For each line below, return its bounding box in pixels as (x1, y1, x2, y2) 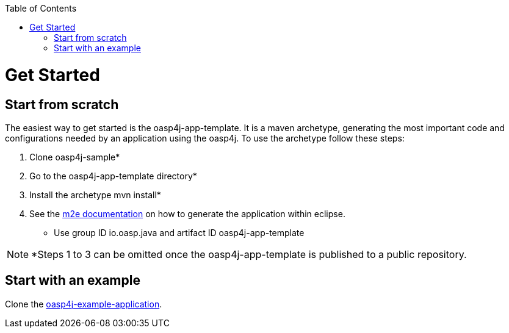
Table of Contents (5, 3, 77, 13)
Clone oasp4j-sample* (29, 151, 120, 162)
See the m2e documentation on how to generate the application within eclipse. (29, 208, 345, 219)
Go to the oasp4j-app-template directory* (29, 170, 197, 181)
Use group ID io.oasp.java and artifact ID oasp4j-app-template (54, 227, 305, 238)
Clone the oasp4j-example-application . (5, 298, 162, 309)
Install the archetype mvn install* (29, 189, 161, 200)
